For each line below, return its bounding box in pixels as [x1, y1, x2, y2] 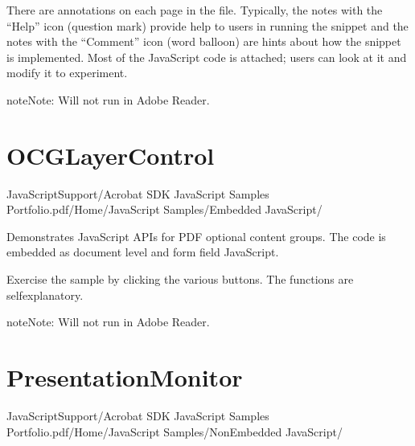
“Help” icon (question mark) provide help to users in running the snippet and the [6, 17, 409, 34]
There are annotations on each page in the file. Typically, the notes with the [6, 2, 383, 18]
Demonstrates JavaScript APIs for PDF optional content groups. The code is [6, 227, 386, 244]
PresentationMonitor [6, 361, 243, 394]
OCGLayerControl [6, 138, 215, 171]
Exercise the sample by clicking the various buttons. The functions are [6, 271, 354, 288]
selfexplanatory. [6, 286, 84, 303]
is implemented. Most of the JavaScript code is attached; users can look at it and [6, 48, 407, 65]
